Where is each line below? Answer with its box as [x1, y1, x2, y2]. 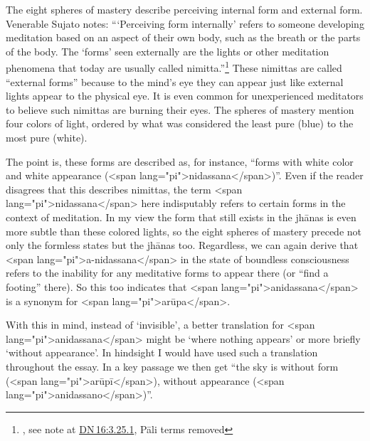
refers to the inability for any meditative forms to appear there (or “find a [6, 265, 329, 280]
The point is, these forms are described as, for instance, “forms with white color [6, 154, 354, 169]
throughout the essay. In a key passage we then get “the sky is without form [6, 358, 339, 373]
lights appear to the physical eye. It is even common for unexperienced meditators [6, 88, 364, 103]
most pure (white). [6, 130, 88, 144]
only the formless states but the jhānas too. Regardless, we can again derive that [6, 238, 359, 253]
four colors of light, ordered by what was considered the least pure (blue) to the [6, 116, 354, 131]
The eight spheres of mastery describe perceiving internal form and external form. [6, 2, 363, 16]
